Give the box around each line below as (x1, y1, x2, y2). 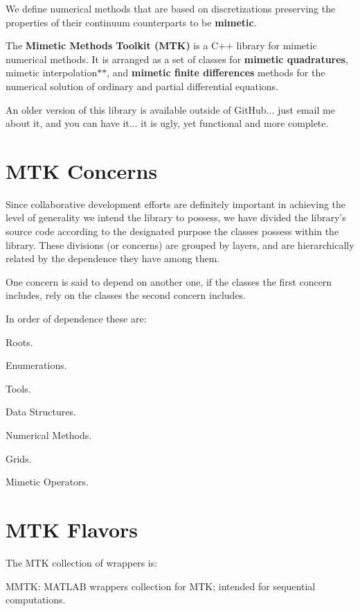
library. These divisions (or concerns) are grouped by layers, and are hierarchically (6, 237, 354, 252)
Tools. (6, 381, 31, 395)
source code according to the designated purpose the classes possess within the (6, 224, 339, 239)
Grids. (6, 451, 32, 465)
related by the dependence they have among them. (6, 251, 220, 266)
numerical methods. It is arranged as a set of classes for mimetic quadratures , (6, 51, 348, 66)
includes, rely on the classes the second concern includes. (6, 288, 246, 302)
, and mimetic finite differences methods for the (107, 65, 325, 80)
